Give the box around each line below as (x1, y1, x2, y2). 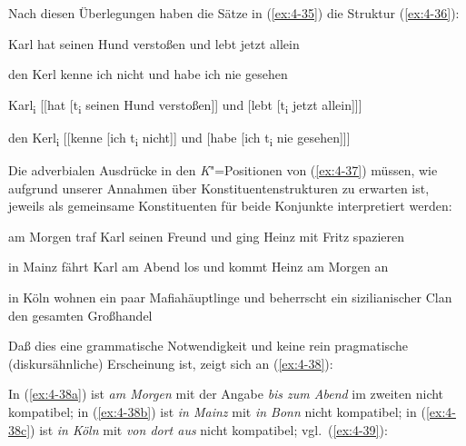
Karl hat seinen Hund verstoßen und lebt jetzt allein (8, 34, 300, 53)
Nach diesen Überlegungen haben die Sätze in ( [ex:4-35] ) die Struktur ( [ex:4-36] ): (8, 4, 460, 22)
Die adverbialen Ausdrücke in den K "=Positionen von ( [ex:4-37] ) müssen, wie (8, 161, 438, 180)
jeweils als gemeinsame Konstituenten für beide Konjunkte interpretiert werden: (8, 196, 452, 215)
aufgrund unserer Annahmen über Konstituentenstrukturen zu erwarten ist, (8, 178, 430, 197)
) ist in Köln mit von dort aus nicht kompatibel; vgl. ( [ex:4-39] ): (30, 420, 388, 439)
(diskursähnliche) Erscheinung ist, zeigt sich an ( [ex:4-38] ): (8, 353, 333, 372)
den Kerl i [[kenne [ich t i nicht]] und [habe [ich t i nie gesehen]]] (8, 127, 351, 149)
